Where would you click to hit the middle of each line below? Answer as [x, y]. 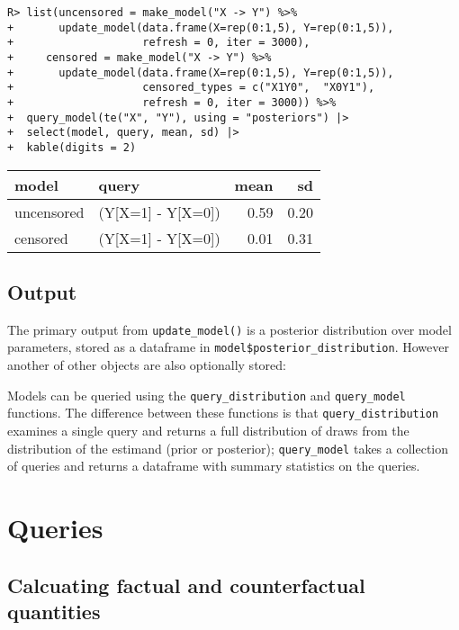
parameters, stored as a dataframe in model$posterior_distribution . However [228, 347]
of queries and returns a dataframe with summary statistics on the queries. [214, 466]
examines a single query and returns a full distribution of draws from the [208, 430]
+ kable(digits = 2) [72, 147]
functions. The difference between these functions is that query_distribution [223, 413]
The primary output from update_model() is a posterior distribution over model [229, 329]
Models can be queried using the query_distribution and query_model [207, 395]
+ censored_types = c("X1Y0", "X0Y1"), [191, 88]
